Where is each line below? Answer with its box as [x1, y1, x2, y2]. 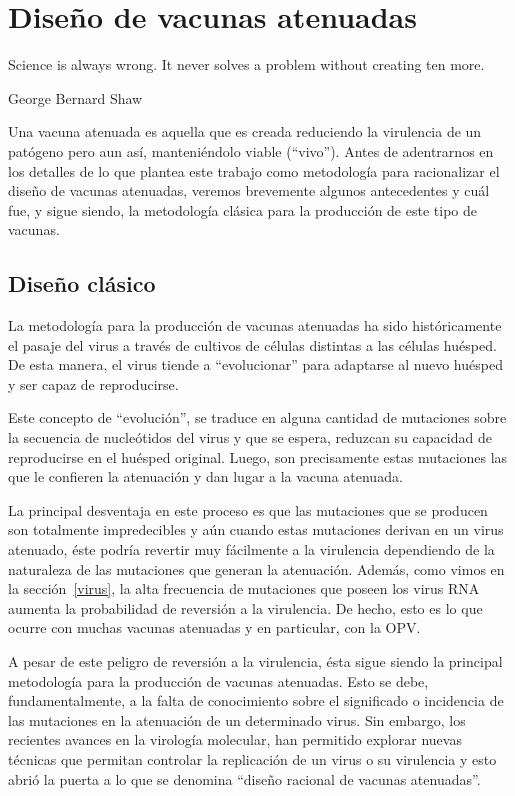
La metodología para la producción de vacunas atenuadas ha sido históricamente [8, 315, 502, 336]
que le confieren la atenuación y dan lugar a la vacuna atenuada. [8, 466, 403, 487]
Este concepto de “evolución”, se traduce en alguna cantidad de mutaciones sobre [8, 407, 507, 428]
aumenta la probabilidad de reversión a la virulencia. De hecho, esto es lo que [8, 597, 483, 618]
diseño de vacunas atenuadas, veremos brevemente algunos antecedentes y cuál [8, 180, 490, 201]
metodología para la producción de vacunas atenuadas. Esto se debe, [8, 670, 429, 691]
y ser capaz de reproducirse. [8, 373, 179, 394]
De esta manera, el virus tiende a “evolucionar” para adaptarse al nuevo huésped [8, 354, 503, 375]
